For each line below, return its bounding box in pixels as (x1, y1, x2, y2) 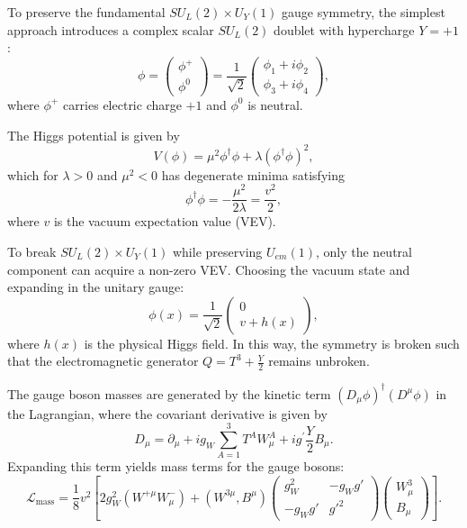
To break (7, 241, 57, 260)
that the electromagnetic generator (7, 351, 199, 370)
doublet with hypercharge (274, 20, 415, 39)
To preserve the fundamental (7, 3, 166, 21)
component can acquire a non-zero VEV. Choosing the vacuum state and (7, 259, 410, 278)
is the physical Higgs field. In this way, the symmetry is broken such (84, 333, 460, 352)
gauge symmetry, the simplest (282, 3, 445, 21)
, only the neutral (315, 241, 412, 260)
